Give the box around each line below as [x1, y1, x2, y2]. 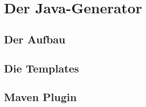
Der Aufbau [4, 31, 66, 46]
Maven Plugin [4, 89, 77, 105]
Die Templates [4, 60, 79, 75]
